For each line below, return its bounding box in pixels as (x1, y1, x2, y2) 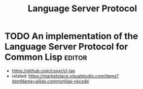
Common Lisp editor (4, 52, 87, 63)
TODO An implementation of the (4, 30, 139, 42)
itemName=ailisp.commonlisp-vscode (11, 78, 89, 84)
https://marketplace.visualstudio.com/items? (28, 73, 119, 79)
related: (11, 73, 28, 79)
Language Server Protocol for (4, 41, 128, 52)
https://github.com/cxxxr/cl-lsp (11, 67, 75, 74)
